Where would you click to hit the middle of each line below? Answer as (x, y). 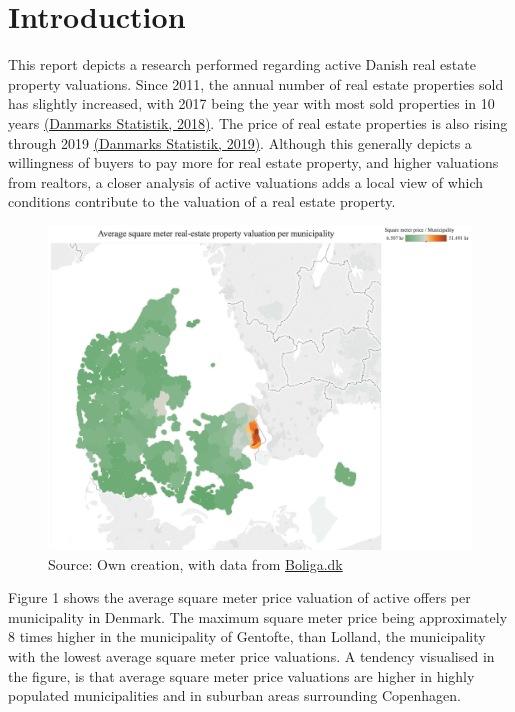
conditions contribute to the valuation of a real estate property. (202, 201)
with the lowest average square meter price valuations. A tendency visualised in (251, 656)
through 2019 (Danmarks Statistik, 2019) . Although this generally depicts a (240, 142)
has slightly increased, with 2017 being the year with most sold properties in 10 (251, 103)
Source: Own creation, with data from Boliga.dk (195, 563)
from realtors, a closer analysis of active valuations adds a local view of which (246, 181)
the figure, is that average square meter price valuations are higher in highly (241, 675)
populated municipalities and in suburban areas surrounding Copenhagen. (234, 695)
